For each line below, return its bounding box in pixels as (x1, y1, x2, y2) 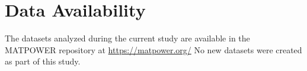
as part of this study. (5, 55, 81, 67)
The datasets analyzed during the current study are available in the (5, 32, 250, 44)
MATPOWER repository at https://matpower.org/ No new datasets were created (5, 43, 302, 56)
